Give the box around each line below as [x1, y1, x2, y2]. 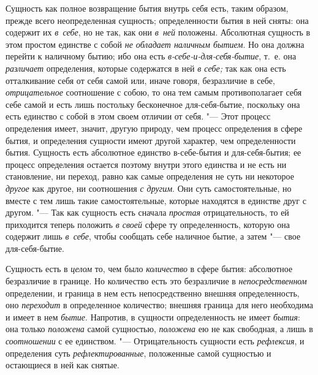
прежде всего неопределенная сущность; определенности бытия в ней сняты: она [6, 13, 309, 26]
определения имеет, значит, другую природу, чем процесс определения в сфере [6, 121, 303, 134]
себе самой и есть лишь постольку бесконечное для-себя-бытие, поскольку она [6, 97, 300, 110]
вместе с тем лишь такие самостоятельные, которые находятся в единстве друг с [6, 194, 306, 206]
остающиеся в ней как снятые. [6, 358, 119, 371]
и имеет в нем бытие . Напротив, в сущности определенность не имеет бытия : [6, 310, 301, 323]
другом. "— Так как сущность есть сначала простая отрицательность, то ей [6, 206, 289, 219]
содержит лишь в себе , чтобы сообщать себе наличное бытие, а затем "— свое [6, 230, 301, 243]
